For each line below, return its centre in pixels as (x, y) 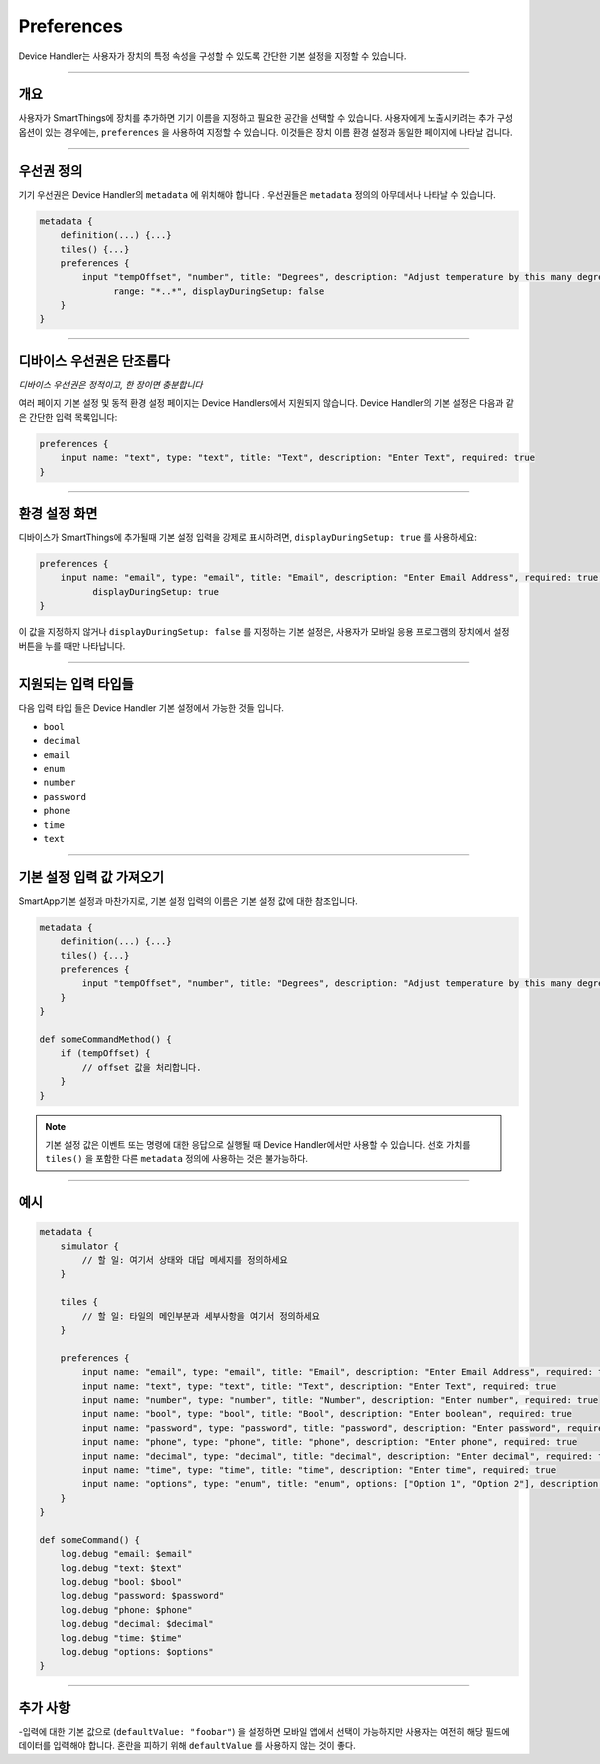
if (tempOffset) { (105, 1053)
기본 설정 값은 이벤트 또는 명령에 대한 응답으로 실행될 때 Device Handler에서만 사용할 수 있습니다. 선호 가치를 (258, 1144)
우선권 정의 (50, 170)
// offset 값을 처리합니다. (141, 1067)
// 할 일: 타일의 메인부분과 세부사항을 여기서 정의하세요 (200, 1316)
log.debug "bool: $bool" (121, 1582)
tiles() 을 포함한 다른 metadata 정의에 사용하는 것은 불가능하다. (177, 1159)
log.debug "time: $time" (121, 1638)
